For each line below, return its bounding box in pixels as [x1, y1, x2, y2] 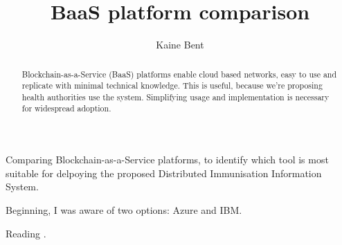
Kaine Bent [156, 37, 204, 52]
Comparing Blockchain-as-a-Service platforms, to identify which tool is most [6, 152, 329, 167]
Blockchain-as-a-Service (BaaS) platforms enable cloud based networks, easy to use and [21, 68, 337, 80]
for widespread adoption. [21, 102, 111, 114]
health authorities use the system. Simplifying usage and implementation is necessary [21, 91, 330, 102]
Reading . [6, 226, 46, 240]
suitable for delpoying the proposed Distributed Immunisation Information [6, 165, 322, 180]
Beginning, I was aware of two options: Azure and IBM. [6, 202, 242, 217]
